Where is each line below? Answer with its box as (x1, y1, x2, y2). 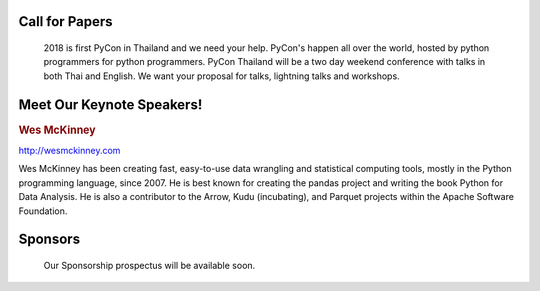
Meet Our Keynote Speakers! (18, 96, 203, 113)
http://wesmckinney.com (18, 144, 121, 156)
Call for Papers (18, 13, 113, 30)
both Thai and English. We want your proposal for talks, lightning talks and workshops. (43, 70, 400, 82)
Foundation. (18, 205, 68, 217)
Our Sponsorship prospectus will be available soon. (43, 259, 256, 271)
